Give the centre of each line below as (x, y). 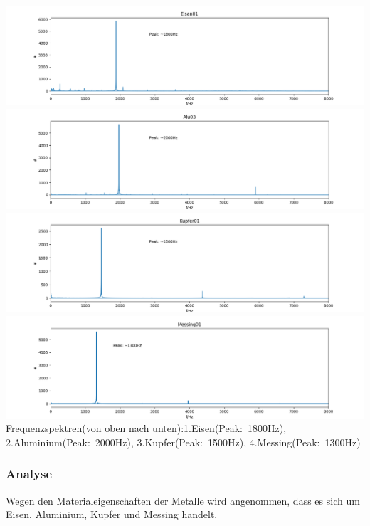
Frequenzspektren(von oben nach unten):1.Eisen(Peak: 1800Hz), (146, 428)
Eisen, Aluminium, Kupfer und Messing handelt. (112, 514)
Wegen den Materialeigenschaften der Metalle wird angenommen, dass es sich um (183, 500)
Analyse (29, 474)
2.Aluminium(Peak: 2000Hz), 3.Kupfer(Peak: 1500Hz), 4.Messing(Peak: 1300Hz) (183, 442)
